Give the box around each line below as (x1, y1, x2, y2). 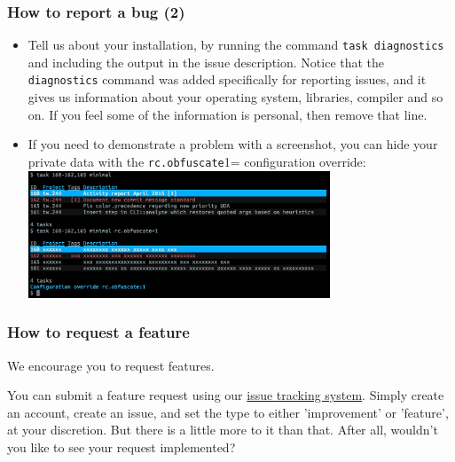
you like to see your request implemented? (7, 437, 236, 456)
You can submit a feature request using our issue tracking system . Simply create (7, 386, 444, 404)
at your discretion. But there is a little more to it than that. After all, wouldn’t (7, 420, 438, 439)
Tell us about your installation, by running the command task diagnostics (27, 35, 444, 54)
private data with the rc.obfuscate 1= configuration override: (27, 152, 366, 170)
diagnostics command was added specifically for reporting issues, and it (27, 70, 427, 89)
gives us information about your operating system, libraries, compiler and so (27, 88, 443, 106)
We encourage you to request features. (7, 356, 215, 374)
